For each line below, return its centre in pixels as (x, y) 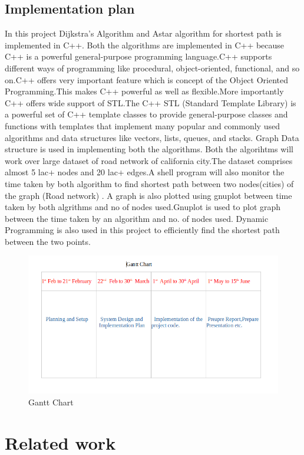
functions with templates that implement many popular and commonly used (142, 125)
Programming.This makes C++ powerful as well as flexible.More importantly (144, 91)
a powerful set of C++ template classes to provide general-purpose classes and (146, 114)
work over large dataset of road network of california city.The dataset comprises (149, 160)
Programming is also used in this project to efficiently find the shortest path (142, 230)
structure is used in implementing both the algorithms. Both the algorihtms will (149, 149)
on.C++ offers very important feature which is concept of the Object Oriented (147, 79)
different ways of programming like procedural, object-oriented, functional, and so (152, 68)
